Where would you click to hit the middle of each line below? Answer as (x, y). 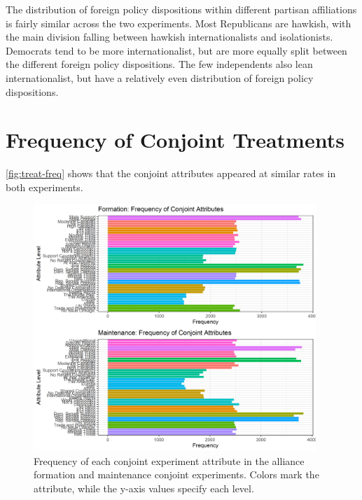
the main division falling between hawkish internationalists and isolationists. (169, 37)
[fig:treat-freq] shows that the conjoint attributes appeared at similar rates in (171, 173)
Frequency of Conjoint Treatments (175, 140)
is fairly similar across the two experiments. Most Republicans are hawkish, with (179, 23)
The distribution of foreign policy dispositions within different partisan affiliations (181, 9)
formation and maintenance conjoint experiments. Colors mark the (176, 474)
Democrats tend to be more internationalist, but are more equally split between (176, 50)
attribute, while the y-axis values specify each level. (144, 488)
